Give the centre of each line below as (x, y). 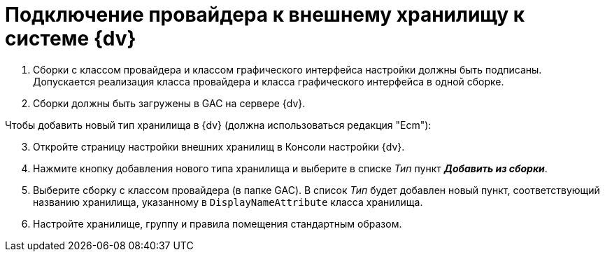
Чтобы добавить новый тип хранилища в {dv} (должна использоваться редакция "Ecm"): (218, 125)
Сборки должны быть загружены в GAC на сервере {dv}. (169, 103)
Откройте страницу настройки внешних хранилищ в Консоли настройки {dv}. (219, 146)
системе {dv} (71, 39)
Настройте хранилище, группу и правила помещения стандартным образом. (218, 223)
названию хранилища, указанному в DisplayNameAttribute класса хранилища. (228, 202)
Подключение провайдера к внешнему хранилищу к (265, 15)
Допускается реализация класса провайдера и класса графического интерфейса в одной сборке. (269, 81)
